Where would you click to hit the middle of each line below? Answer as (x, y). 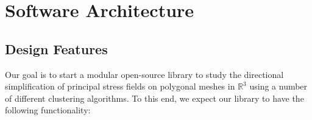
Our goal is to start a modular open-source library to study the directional (144, 74)
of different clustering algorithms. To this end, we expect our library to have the (154, 98)
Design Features (56, 48)
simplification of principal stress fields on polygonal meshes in (120, 86)
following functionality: (48, 110)
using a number (278, 86)
